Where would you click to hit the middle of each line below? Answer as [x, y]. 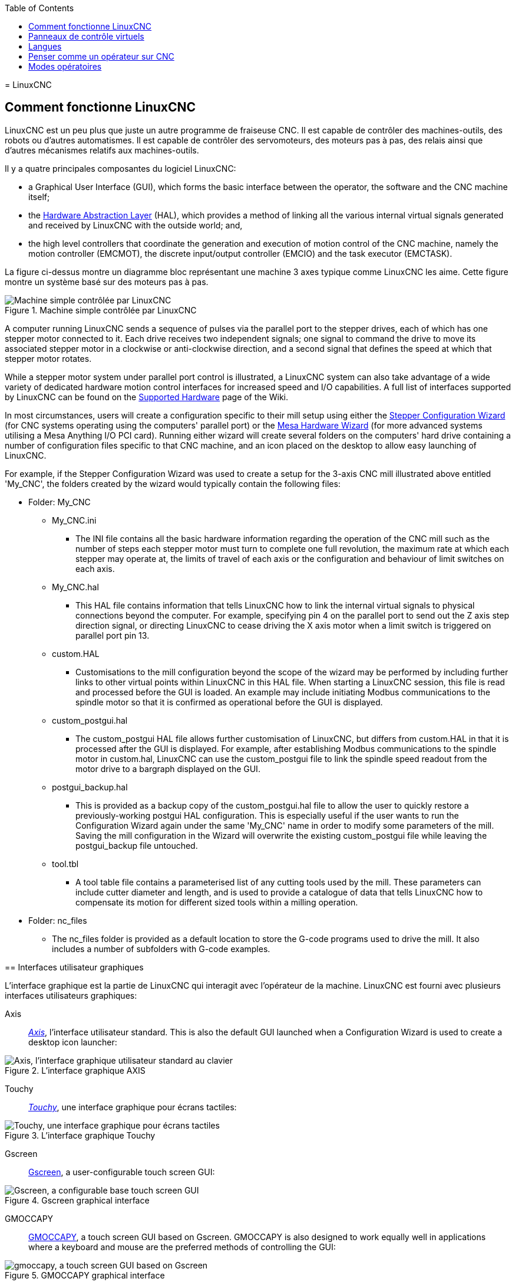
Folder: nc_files [58, 920]
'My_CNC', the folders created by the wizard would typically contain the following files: [173, 483]
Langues [45, 46]
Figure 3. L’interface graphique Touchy [80, 1135]
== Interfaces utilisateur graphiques [74, 967]
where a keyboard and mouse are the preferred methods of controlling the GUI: [182, 1247]
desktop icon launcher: [73, 1042]
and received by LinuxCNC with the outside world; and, [136, 225]
